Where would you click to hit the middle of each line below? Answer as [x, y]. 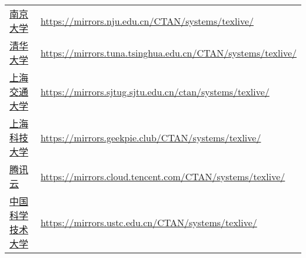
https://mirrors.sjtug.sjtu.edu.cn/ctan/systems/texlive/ [155, 91]
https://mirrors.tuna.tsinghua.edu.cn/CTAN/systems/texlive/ [169, 52]
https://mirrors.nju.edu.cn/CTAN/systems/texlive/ [147, 21]
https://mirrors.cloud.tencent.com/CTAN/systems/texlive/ [163, 176]
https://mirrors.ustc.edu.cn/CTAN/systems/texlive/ [149, 222]
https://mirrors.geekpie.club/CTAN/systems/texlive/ [151, 137]
